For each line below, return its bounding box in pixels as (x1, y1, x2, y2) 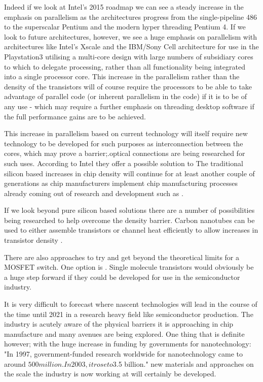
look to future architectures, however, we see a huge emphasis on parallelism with (4, 31, 257, 42)
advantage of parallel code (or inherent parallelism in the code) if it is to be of (4, 91, 247, 102)
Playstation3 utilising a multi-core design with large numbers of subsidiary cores (4, 51, 253, 61)
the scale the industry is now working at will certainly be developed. (4, 368, 216, 379)
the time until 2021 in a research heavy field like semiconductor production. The (4, 308, 253, 319)
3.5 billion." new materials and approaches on (112, 358, 254, 369)
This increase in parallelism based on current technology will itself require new (4, 128, 248, 139)
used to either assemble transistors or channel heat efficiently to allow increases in (4, 225, 258, 235)
